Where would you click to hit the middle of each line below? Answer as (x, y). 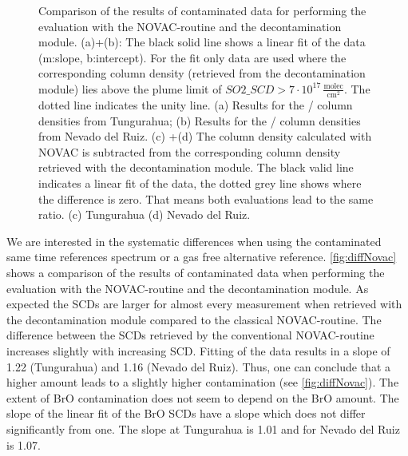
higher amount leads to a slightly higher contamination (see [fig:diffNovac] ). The (203, 382)
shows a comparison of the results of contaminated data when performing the (196, 273)
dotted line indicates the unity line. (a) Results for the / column (196, 105)
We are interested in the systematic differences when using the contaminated (194, 241)
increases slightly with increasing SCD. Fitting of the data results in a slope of (198, 351)
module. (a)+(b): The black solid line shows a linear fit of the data (202, 42)
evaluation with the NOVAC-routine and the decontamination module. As (188, 288)
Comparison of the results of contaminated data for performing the (202, 10)
